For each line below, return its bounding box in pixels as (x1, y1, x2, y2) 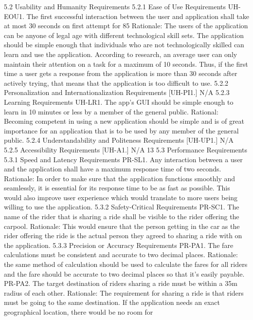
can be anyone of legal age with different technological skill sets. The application (4, 30, 244, 40)
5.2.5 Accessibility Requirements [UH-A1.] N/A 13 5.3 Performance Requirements (4, 144, 247, 154)
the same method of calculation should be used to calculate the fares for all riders (4, 259, 248, 269)
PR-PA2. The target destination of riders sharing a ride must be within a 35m (4, 278, 237, 288)
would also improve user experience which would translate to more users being (4, 192, 238, 202)
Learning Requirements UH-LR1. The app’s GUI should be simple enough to (4, 96, 234, 107)
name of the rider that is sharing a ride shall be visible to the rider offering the (4, 211, 239, 222)
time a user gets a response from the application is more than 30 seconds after (4, 68, 237, 78)
